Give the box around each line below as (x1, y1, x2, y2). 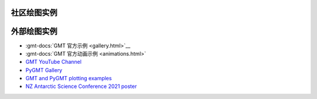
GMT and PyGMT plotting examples (25, 75, 112, 82)
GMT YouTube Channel (25, 59, 82, 66)
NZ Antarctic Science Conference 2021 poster (25, 83, 137, 90)
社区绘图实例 (11, 8, 58, 18)
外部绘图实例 (11, 26, 58, 36)
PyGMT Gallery (25, 66, 63, 73)
